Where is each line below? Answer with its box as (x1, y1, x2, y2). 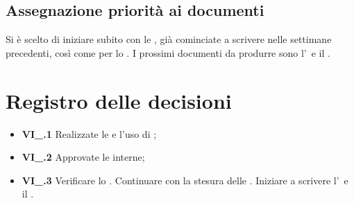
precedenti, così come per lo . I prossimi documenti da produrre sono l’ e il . (6, 45, 330, 60)
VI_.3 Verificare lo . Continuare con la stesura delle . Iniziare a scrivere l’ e (22, 173, 348, 187)
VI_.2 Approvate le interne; (22, 150, 145, 164)
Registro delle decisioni (6, 86, 232, 114)
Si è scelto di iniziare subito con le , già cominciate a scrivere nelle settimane (6, 32, 332, 46)
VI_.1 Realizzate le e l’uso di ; (22, 126, 157, 141)
